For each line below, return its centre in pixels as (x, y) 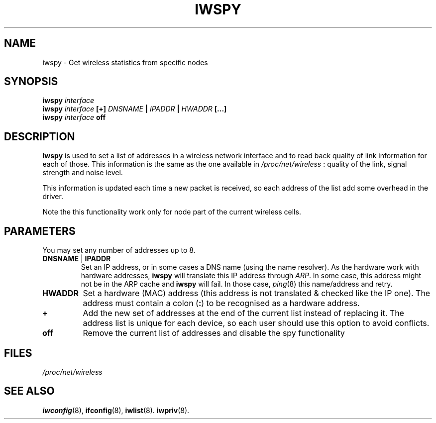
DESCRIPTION (40, 136)
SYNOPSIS (31, 82)
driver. (53, 197)
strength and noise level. (83, 173)
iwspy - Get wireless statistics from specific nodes (125, 62)
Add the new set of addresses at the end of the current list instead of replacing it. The (243, 313)
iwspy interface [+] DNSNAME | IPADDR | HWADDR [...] (135, 109)
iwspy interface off (74, 117)
